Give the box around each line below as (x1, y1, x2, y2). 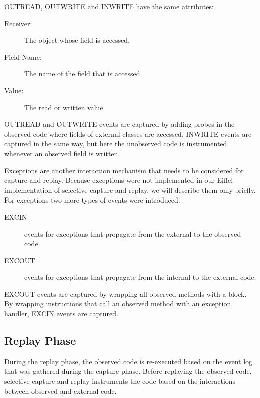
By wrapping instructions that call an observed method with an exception (4, 298, 231, 309)
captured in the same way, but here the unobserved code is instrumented (4, 138, 227, 149)
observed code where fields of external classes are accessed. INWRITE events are (4, 128, 252, 139)
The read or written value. (24, 102, 105, 112)
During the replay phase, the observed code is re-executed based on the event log (4, 356, 253, 366)
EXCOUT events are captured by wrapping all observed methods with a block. (4, 288, 247, 299)
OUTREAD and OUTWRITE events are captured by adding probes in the (4, 119, 235, 129)
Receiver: (4, 18, 32, 28)
